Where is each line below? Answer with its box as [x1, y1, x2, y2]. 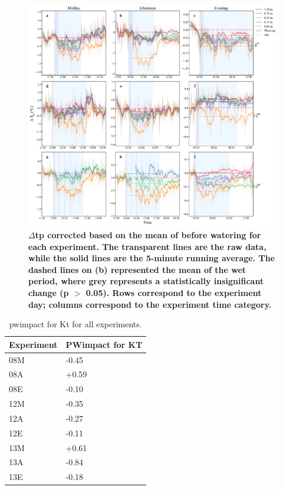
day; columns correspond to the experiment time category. [28, 298, 272, 310]
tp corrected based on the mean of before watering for [35, 228, 261, 241]
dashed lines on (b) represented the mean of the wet [28, 263, 246, 275]
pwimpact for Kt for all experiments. [9, 318, 142, 330]
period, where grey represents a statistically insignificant [28, 275, 264, 287]
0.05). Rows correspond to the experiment [85, 286, 262, 298]
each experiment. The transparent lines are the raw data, [28, 240, 266, 252]
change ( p [28, 286, 69, 298]
